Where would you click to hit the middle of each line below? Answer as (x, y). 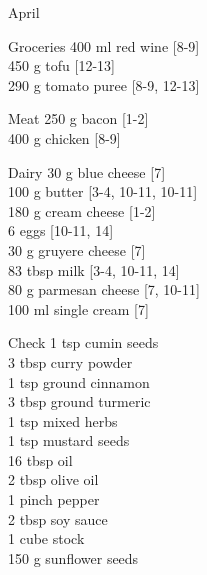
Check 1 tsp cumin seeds (83, 342)
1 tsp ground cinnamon (79, 381)
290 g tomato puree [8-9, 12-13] (104, 84)
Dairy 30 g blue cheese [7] (87, 171)
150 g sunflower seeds (73, 557)
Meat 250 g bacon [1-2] (78, 118)
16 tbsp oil (40, 459)
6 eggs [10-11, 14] (61, 230)
